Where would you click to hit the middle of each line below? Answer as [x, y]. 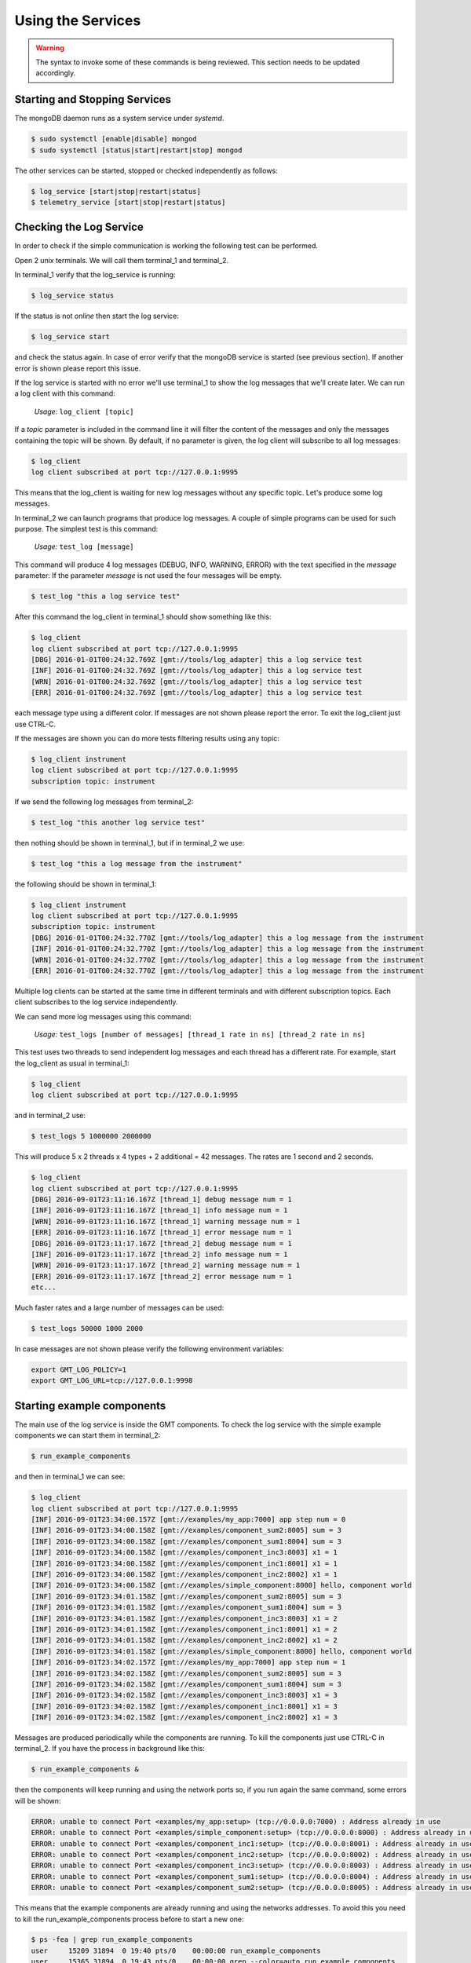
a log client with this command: [65, 393]
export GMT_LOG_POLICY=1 [79, 1370]
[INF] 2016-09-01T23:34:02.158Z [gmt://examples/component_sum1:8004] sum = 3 [186, 1684]
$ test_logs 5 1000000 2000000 [91, 1136]
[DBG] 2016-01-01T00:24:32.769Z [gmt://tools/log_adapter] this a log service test [197, 659]
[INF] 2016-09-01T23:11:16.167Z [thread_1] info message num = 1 [159, 1210]
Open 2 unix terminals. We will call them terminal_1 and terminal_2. [122, 260]
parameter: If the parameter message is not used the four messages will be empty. [148, 576]
